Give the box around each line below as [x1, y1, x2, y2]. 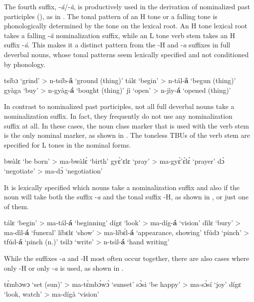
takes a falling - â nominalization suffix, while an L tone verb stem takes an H [4, 30, 235, 40]
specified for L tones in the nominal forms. [4, 139, 131, 150]
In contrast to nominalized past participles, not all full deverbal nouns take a [4, 101, 234, 111]
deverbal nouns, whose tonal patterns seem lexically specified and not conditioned [4, 49, 249, 59]
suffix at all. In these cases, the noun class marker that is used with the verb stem [4, 120, 249, 130]
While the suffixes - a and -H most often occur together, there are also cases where [4, 253, 250, 263]
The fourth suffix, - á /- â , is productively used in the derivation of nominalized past [4, 1, 251, 11]
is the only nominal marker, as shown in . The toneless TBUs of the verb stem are [4, 130, 250, 140]
